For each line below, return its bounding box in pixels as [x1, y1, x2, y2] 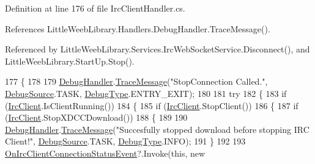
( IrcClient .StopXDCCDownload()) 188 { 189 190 [5, 111, 188, 124]
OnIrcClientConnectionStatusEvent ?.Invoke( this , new [5, 146, 206, 159]
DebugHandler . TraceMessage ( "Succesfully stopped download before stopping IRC [5, 123, 309, 135]
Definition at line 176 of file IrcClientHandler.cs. [5, 2, 185, 14]
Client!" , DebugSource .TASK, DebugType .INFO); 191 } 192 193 [5, 135, 246, 148]
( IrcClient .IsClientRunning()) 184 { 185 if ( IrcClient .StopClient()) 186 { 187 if [5, 99, 298, 112]
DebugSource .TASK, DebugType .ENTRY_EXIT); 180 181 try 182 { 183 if [5, 87, 287, 99]
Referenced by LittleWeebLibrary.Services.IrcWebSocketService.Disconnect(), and [5, 43, 310, 55]
